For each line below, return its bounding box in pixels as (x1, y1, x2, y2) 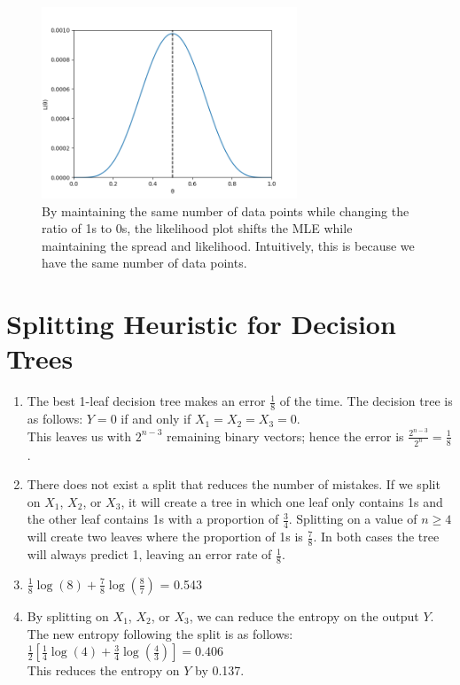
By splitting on (27, 606, 109, 625)
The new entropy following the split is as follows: (27, 624, 293, 642)
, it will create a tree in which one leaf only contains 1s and (121, 492, 443, 510)
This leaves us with (27, 426, 132, 445)
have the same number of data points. (42, 253, 247, 272)
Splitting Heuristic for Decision (6, 306, 396, 342)
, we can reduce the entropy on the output (189, 606, 419, 625)
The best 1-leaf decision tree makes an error (27, 392, 266, 410)
